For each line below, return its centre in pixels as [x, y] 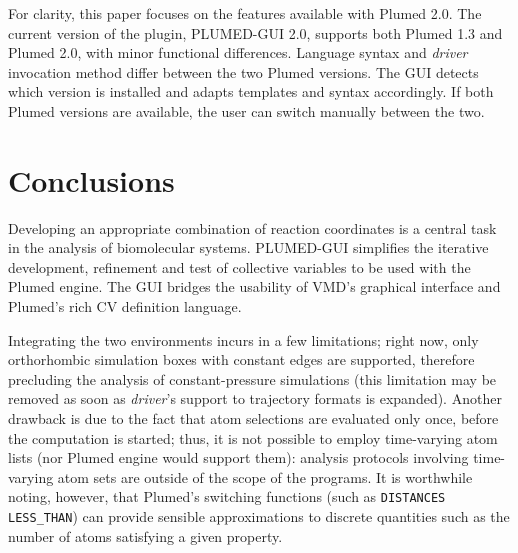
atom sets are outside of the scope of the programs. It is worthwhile [265, 476]
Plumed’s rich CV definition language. [125, 306]
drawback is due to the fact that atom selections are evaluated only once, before [253, 418]
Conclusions [91, 179]
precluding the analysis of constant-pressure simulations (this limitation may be [252, 378]
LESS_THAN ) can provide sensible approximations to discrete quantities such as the [259, 516]
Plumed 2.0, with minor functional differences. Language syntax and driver [238, 52]
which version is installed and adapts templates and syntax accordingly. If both [251, 91]
